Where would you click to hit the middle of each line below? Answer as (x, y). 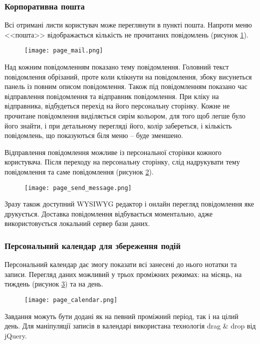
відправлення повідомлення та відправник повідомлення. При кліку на (112, 96)
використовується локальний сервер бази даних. (77, 223)
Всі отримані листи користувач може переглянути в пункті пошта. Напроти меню (128, 25)
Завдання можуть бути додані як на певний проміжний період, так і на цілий (122, 316)
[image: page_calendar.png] (71, 300)
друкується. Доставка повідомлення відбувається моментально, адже (109, 213)
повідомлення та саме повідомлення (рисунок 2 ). (79, 171)
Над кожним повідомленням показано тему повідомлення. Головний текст (117, 67)
